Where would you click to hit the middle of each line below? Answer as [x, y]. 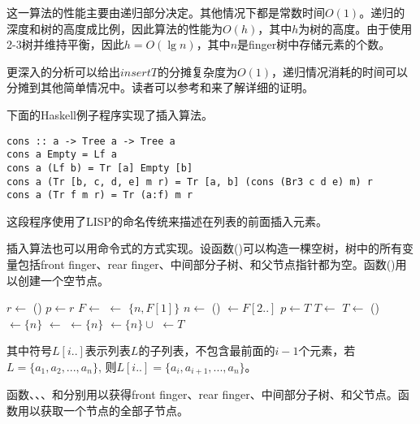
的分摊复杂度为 [197, 71]
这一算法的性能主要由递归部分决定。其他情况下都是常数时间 [166, 12]
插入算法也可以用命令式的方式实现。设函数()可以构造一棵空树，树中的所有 [204, 248]
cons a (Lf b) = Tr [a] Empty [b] [100, 168]
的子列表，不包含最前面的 [207, 350]
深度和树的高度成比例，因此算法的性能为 [115, 28]
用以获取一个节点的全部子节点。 [103, 411]
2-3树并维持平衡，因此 [65, 44]
